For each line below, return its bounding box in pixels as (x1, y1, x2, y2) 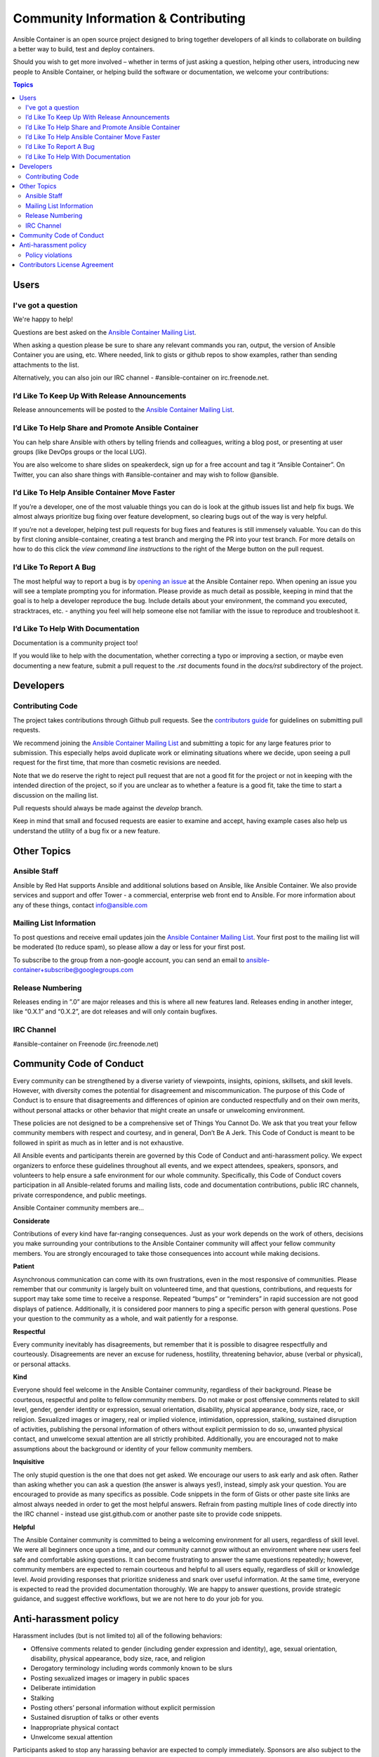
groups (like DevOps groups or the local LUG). (13, 447, 147, 456)
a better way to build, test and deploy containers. (13, 44, 155, 53)
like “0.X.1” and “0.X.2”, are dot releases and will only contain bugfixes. (13, 1007, 218, 1016)
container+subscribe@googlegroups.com (13, 965, 134, 973)
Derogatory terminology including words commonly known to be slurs (30, 1664, 233, 1673)
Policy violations (25, 250, 73, 259)
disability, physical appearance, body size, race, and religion (30, 1654, 206, 1662)
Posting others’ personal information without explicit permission (30, 1703, 215, 1711)
